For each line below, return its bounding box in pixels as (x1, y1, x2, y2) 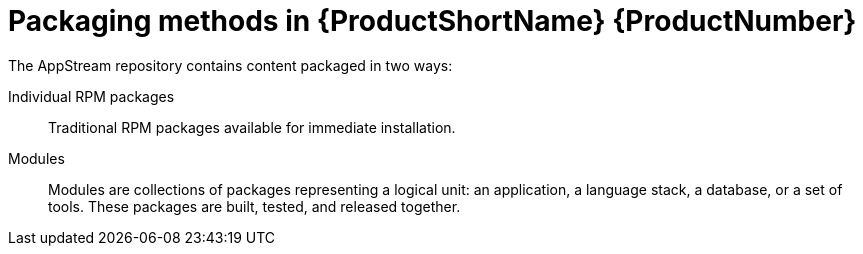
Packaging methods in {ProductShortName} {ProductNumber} (8, 4, 857, 38)
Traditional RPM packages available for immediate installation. (48, 118, 456, 136)
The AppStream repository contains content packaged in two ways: (8, 56, 453, 74)
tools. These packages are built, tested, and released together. (48, 197, 461, 215)
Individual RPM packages (8, 87, 175, 105)
